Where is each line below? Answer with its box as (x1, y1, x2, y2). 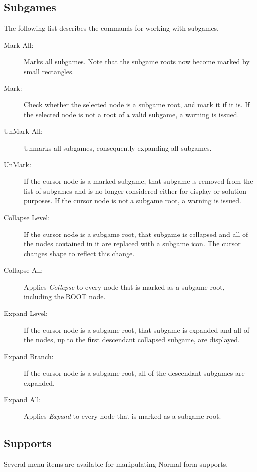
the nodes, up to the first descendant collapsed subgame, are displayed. (24, 334, 240, 345)
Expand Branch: (4, 351, 54, 361)
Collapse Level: (4, 212, 50, 222)
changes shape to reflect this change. (24, 248, 135, 258)
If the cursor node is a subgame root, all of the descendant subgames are (24, 368, 245, 378)
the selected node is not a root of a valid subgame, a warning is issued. (24, 109, 239, 119)
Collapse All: (4, 265, 43, 275)
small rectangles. (24, 66, 74, 76)
